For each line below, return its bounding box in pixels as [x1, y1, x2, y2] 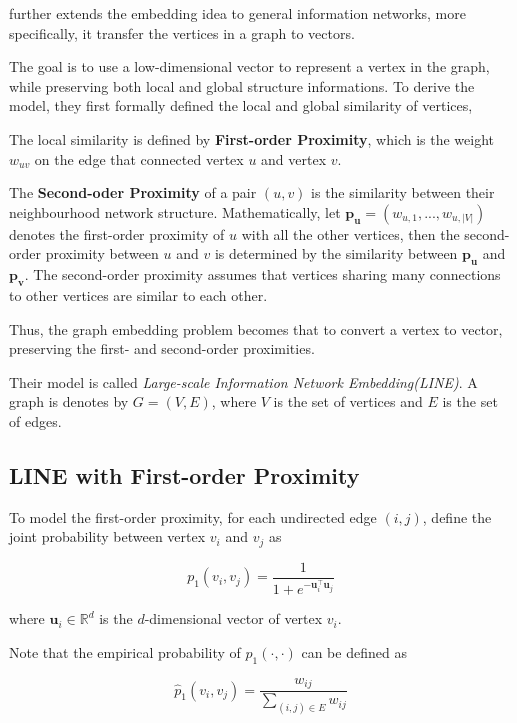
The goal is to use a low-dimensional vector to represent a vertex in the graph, [9, 56, 490, 77]
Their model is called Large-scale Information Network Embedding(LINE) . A [9, 371, 478, 392]
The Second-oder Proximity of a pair [9, 182, 257, 203]
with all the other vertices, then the [241, 223, 460, 244]
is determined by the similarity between [214, 243, 458, 264]
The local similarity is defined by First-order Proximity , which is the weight [9, 128, 494, 149]
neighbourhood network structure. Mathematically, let [9, 201, 341, 222]
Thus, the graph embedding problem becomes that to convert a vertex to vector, [9, 318, 503, 339]
